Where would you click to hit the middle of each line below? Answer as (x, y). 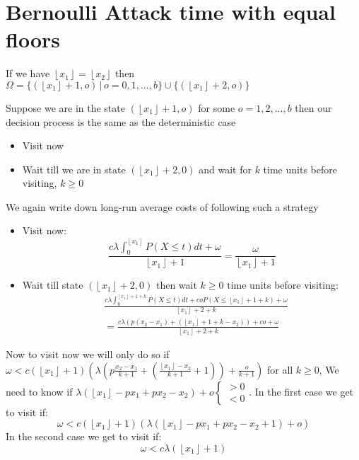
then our (313, 107)
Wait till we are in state (74, 169)
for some (217, 107)
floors (33, 39)
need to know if (39, 391)
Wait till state (53, 285)
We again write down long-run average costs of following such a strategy (162, 206)
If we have (28, 73)
